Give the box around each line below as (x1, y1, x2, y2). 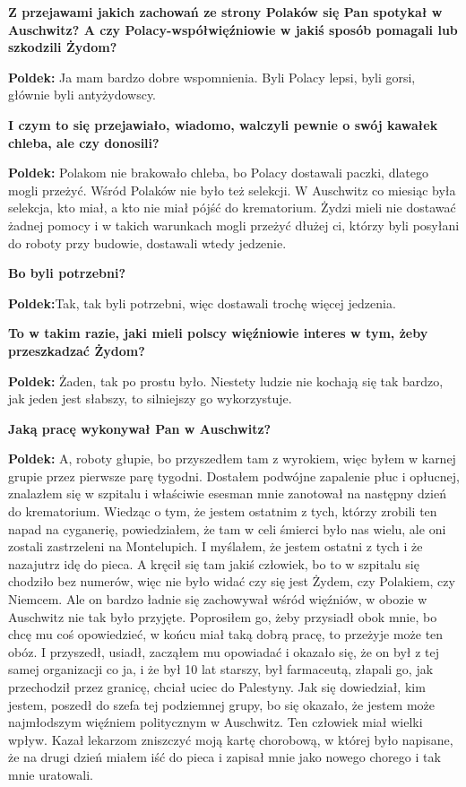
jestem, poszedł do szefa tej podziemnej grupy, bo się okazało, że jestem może (8, 695, 436, 713)
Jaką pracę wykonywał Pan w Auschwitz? (8, 419, 272, 437)
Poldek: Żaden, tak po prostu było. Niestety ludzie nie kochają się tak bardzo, (8, 371, 444, 390)
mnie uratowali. (8, 765, 93, 783)
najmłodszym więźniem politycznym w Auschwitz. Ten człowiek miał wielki (8, 713, 423, 731)
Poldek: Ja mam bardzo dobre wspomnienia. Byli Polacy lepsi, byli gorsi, (8, 67, 416, 86)
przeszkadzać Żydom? (8, 341, 145, 359)
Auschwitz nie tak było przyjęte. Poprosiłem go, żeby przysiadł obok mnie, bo (8, 607, 437, 626)
